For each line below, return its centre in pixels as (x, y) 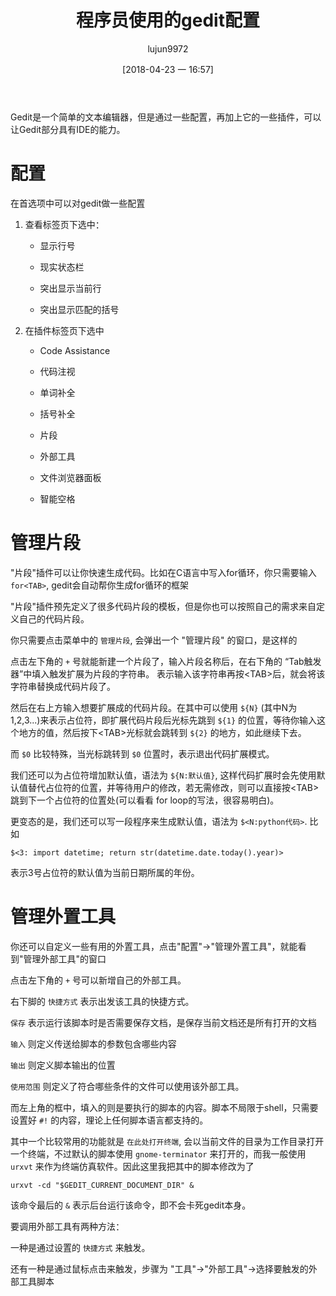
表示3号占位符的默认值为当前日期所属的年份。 (105, 872)
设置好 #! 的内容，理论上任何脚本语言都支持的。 (109, 1120)
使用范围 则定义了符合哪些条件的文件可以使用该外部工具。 (127, 1086)
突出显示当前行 (70, 288)
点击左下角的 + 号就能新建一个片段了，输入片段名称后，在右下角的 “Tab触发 (166, 661)
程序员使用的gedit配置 (168, 20)
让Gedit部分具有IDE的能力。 (68, 129)
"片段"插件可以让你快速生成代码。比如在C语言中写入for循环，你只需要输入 (163, 572)
